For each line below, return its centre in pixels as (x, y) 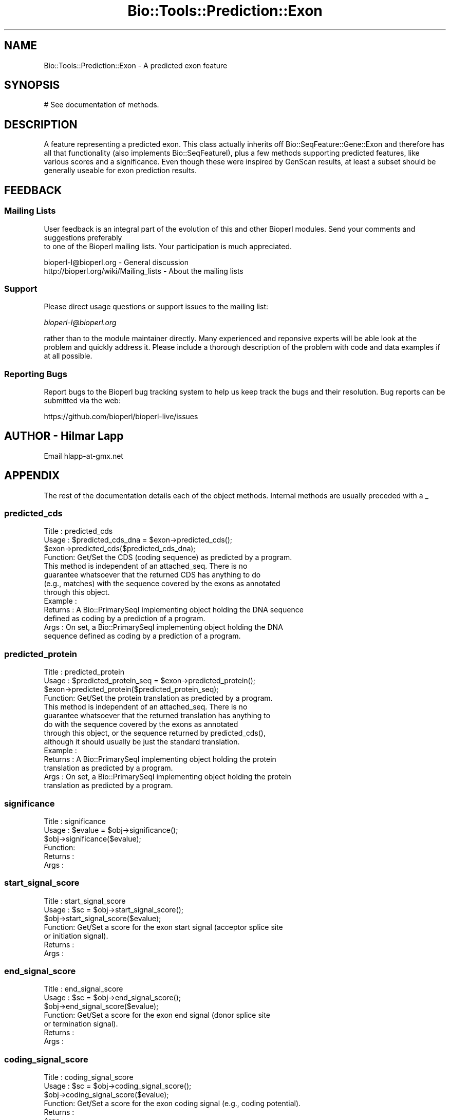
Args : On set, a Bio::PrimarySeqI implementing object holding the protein (167, 777)
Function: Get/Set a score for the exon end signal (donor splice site (157, 1015)
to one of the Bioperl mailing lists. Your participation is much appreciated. (168, 246)
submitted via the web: (82, 400)
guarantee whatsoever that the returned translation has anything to (157, 716)
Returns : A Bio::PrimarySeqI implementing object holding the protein (160, 759)
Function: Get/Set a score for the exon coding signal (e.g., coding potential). (172, 1104)
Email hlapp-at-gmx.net (83, 456)
